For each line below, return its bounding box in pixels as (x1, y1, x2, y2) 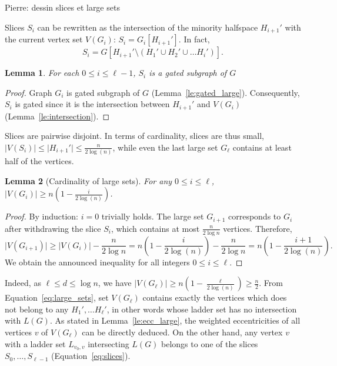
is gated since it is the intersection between (15, 98, 170, 110)
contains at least (232, 141, 292, 153)
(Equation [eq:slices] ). (51, 350, 131, 362)
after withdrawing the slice (5, 222, 101, 234)
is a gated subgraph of (149, 66, 227, 79)
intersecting (88, 337, 129, 350)
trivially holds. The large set (101, 210, 204, 222)
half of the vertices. (5, 155, 74, 167)
